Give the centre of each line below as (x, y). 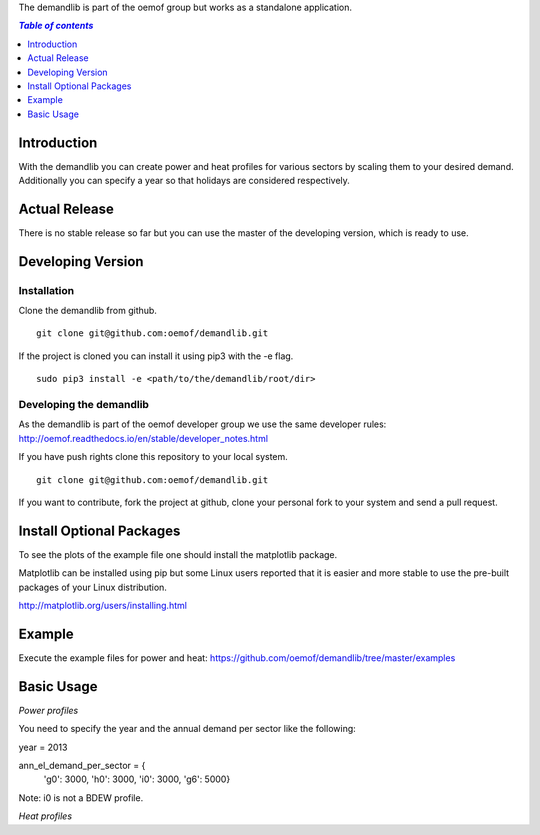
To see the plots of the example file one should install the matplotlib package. (178, 554)
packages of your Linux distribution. (92, 587)
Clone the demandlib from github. (87, 311)
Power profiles (48, 710)
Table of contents (56, 26)
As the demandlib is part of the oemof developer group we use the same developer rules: (202, 424)
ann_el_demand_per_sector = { (82, 766)
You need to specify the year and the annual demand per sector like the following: (187, 729)
